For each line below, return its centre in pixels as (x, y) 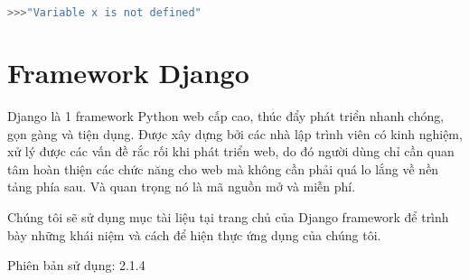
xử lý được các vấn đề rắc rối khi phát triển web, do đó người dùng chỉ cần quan (231, 151)
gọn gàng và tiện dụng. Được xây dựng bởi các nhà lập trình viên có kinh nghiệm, (235, 133)
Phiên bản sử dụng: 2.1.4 (76, 265)
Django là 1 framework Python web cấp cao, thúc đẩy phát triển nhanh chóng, (226, 116)
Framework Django (128, 73)
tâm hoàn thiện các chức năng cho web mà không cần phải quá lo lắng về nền (223, 168)
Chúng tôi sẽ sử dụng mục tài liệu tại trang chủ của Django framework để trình (228, 216)
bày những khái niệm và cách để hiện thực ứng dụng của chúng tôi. (194, 234)
